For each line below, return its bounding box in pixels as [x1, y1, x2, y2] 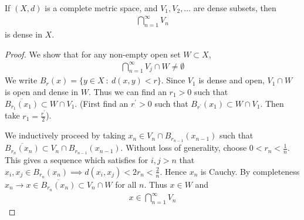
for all [115, 178, 137, 190]
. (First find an [75, 97, 129, 109]
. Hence [160, 165, 187, 177]
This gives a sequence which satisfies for [5, 154, 148, 166]
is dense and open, [198, 74, 265, 86]
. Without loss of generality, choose [120, 141, 247, 154]
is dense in [5, 28, 42, 40]
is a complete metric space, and [45, 2, 158, 13]
